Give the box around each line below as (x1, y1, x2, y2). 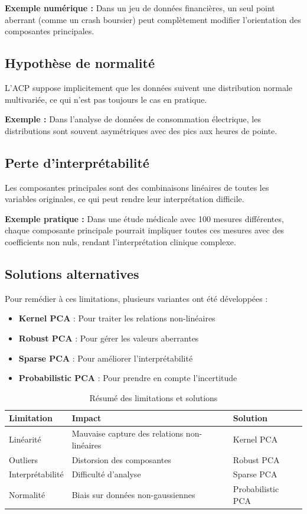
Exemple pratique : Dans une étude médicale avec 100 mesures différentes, (5, 212, 284, 225)
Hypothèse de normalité (5, 54, 155, 72)
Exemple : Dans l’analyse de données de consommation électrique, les (5, 113, 261, 125)
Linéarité (9, 432, 41, 445)
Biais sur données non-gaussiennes (71, 489, 195, 501)
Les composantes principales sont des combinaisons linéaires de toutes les (5, 181, 269, 193)
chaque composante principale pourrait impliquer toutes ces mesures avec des (5, 224, 285, 236)
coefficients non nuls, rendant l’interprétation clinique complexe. (5, 235, 236, 248)
